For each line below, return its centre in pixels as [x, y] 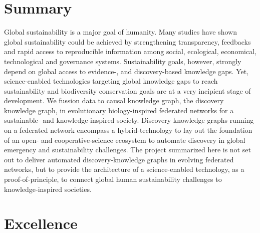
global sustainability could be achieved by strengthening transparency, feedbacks [127, 41]
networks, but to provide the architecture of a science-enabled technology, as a [124, 169]
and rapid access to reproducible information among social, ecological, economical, [130, 51]
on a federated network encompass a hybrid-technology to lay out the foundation [128, 130]
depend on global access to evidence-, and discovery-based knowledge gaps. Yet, [126, 71]
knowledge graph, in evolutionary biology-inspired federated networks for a [119, 110]
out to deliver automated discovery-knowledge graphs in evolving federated [119, 159]
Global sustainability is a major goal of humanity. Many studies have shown [120, 32]
